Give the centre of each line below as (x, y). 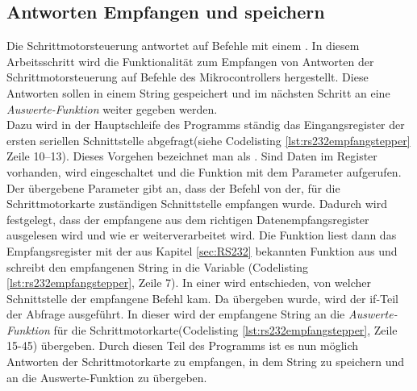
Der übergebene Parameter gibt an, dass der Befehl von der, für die (173, 187)
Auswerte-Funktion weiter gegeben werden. (112, 108)
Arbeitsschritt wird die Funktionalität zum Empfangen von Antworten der (190, 61)
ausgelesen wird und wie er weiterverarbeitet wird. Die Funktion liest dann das (202, 235)
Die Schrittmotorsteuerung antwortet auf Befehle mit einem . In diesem (183, 46)
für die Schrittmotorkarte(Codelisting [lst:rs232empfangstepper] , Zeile (225, 329)
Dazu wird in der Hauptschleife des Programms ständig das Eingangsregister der (206, 125)
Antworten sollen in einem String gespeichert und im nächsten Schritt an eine (198, 92)
